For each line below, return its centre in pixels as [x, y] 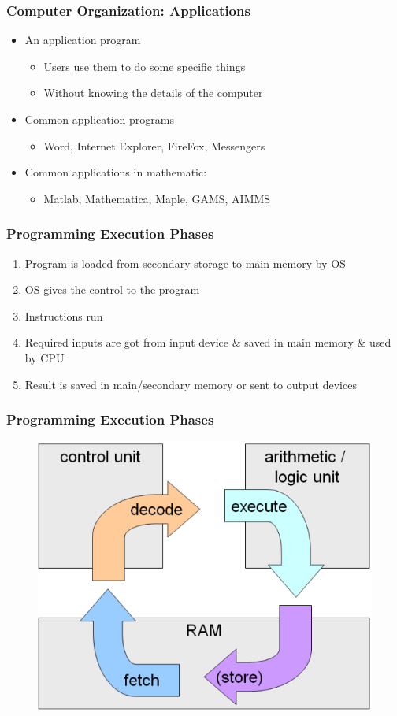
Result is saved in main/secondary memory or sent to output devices [191, 384]
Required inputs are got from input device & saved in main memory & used [208, 342]
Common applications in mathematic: [116, 172]
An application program [83, 40]
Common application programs [99, 119]
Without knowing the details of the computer [153, 93]
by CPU [45, 357]
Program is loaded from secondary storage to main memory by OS [185, 263]
